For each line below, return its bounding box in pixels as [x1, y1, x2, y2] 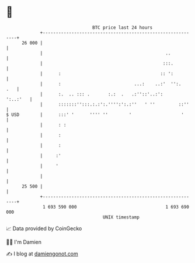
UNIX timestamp [102, 214, 140, 220]
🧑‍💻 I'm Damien [6, 238, 42, 245]
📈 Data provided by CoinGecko [6, 225, 82, 232]
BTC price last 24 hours [92, 25, 153, 30]
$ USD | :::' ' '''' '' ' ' [6, 111, 184, 118]
